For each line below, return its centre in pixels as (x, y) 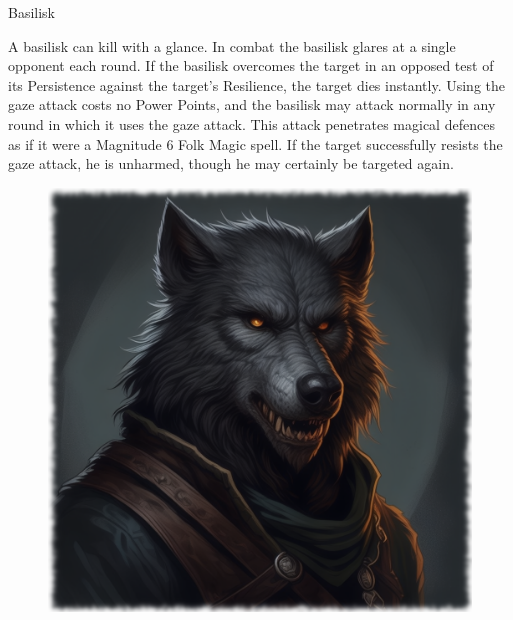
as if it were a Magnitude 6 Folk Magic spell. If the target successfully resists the (255, 143)
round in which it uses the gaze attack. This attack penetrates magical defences (251, 123)
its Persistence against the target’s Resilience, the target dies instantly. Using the (256, 84)
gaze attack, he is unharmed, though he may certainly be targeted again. (231, 163)
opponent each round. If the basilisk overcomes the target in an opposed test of (251, 65)
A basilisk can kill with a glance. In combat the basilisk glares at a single (232, 45)
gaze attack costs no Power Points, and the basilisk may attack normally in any (252, 104)
